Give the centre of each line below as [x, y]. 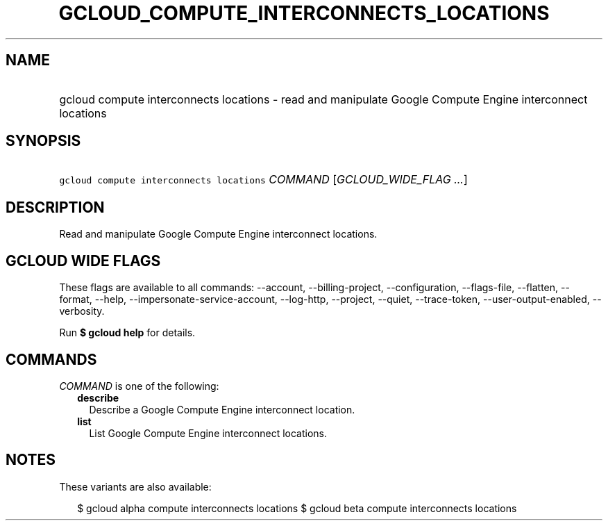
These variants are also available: [135, 486]
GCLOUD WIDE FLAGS [83, 261]
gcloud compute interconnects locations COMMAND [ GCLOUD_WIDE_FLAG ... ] [263, 180]
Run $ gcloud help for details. [127, 333]
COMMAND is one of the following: [139, 386]
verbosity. [82, 311]
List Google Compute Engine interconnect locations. [208, 433]
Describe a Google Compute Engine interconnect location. [222, 409]
